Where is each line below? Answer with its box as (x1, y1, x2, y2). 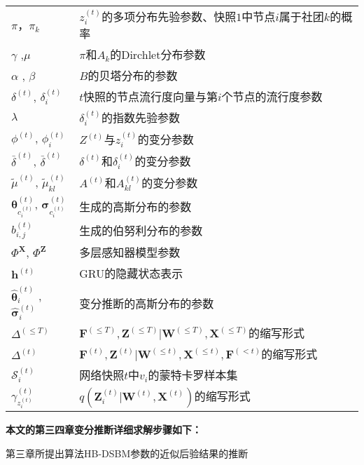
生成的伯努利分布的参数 (79, 222, 203, 239)
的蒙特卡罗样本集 (148, 367, 238, 384)
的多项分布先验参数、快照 (101, 8, 237, 25)
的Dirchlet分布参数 (110, 46, 206, 63)
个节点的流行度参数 (221, 88, 323, 105)
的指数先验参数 (101, 109, 180, 126)
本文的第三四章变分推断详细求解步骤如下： (6, 422, 202, 437)
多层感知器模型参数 (79, 244, 181, 261)
